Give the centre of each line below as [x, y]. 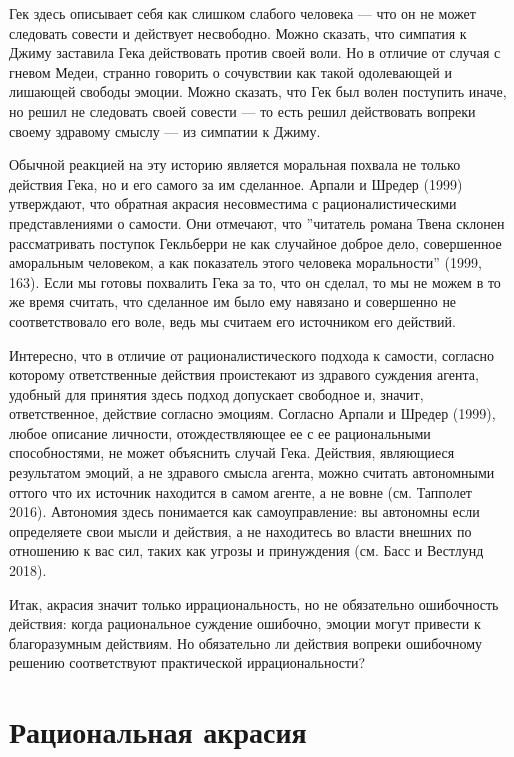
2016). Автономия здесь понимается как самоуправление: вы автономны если [244, 511]
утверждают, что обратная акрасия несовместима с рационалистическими [233, 203]
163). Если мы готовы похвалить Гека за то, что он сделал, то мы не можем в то [255, 281]
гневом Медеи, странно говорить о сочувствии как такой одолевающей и [230, 71]
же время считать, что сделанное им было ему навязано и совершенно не [233, 301]
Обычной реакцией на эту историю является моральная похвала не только [235, 164]
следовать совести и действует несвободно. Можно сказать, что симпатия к [238, 32]
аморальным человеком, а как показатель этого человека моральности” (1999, [245, 262]
